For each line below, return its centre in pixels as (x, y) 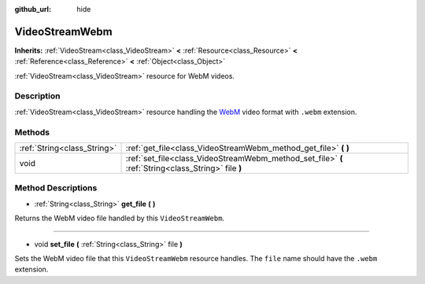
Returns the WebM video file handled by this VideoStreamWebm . (119, 218)
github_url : (33, 9)
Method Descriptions (56, 188)
